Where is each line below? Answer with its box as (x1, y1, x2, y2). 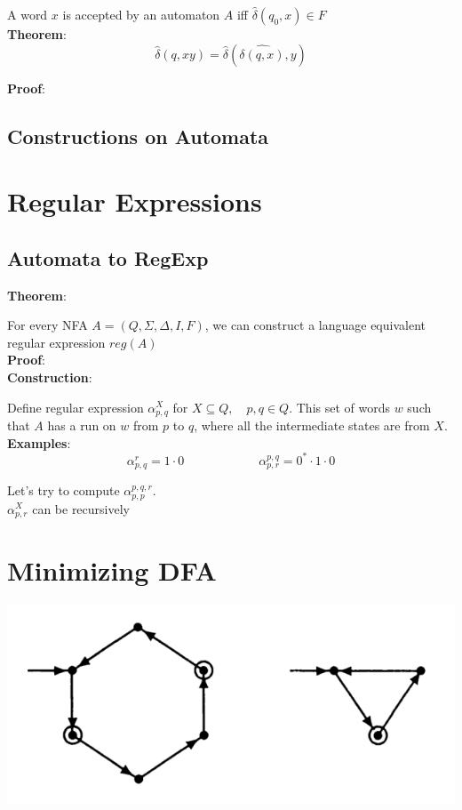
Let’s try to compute (7, 481, 120, 500)
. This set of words (289, 397, 390, 416)
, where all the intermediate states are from (194, 415, 430, 434)
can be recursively (32, 499, 130, 517)
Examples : (7, 433, 71, 452)
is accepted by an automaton (62, 5, 220, 23)
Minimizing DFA (7, 552, 217, 589)
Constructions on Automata (7, 122, 269, 149)
